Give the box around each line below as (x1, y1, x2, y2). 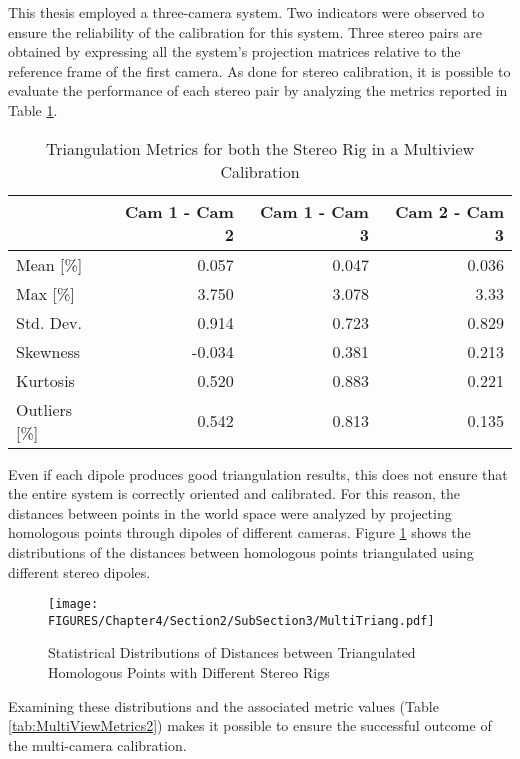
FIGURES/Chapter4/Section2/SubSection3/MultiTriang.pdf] (48, 613, 435, 628)
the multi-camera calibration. (8, 734, 187, 755)
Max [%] (16, 281, 75, 305)
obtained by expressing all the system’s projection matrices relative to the (8, 41, 461, 62)
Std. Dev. (16, 310, 83, 334)
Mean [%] (16, 252, 83, 276)
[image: (48, 597, 99, 612)
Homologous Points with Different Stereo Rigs (48, 662, 330, 683)
